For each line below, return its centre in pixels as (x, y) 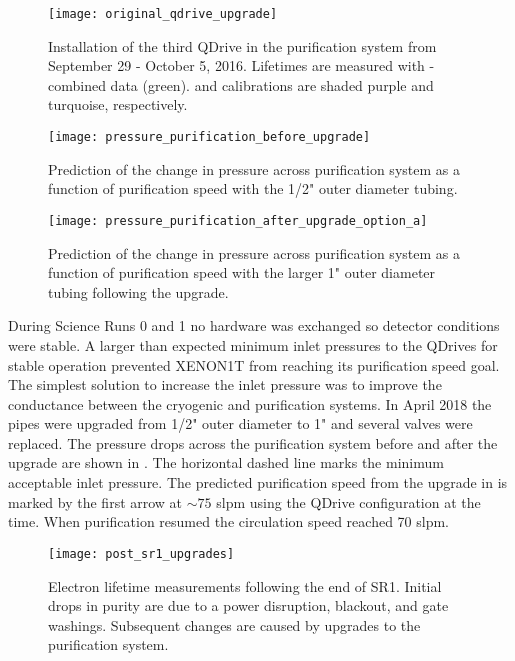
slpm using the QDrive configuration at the (348, 501)
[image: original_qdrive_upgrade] (163, 14)
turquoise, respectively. (118, 104)
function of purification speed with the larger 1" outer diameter (242, 272)
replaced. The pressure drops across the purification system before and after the (253, 442)
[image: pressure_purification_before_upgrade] (209, 137)
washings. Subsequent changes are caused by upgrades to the (234, 624)
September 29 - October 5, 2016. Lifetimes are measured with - (241, 65)
